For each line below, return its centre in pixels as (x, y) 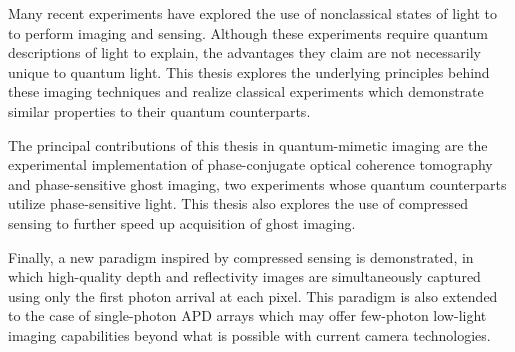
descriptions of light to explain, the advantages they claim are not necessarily (244, 52)
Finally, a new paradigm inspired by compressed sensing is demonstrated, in (241, 256)
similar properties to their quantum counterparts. (159, 110)
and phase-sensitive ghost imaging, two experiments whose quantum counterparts (257, 183)
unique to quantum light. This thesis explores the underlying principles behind (249, 71)
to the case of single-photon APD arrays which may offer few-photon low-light (247, 315)
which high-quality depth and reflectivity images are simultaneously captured (244, 276)
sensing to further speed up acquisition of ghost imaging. (182, 222)
